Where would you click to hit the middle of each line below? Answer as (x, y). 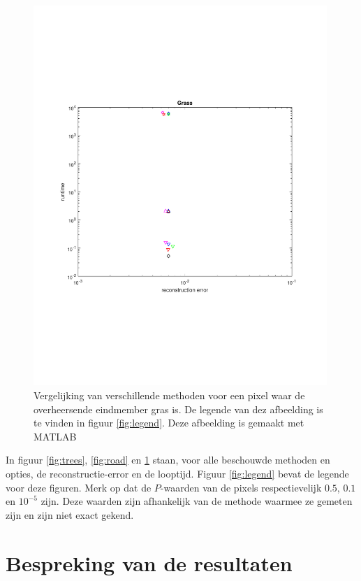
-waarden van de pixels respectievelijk (241, 487)
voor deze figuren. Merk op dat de (79, 487)
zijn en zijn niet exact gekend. (70, 514)
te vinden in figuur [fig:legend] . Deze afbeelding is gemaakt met (169, 423)
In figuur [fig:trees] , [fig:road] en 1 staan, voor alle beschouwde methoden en (168, 460)
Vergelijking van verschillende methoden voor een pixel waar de (169, 395)
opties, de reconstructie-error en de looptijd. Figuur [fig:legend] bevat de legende (177, 473)
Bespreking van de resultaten (149, 562)
